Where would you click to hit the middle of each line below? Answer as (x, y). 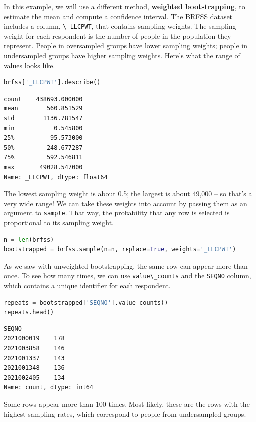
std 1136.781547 (43, 118)
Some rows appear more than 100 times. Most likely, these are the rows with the (127, 403)
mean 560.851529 (43, 109)
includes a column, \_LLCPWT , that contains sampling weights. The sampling (120, 26)
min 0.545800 (43, 128)
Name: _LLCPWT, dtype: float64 (56, 177)
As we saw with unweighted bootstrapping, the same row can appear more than (126, 265)
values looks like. (30, 65)
